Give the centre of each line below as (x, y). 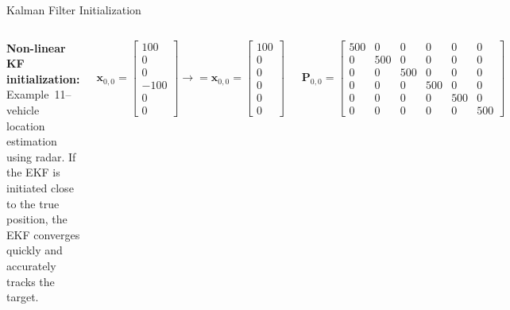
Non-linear (36, 47)
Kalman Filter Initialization (74, 10)
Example (28, 94)
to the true (33, 203)
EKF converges (43, 234)
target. (23, 297)
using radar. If (41, 156)
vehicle (23, 109)
